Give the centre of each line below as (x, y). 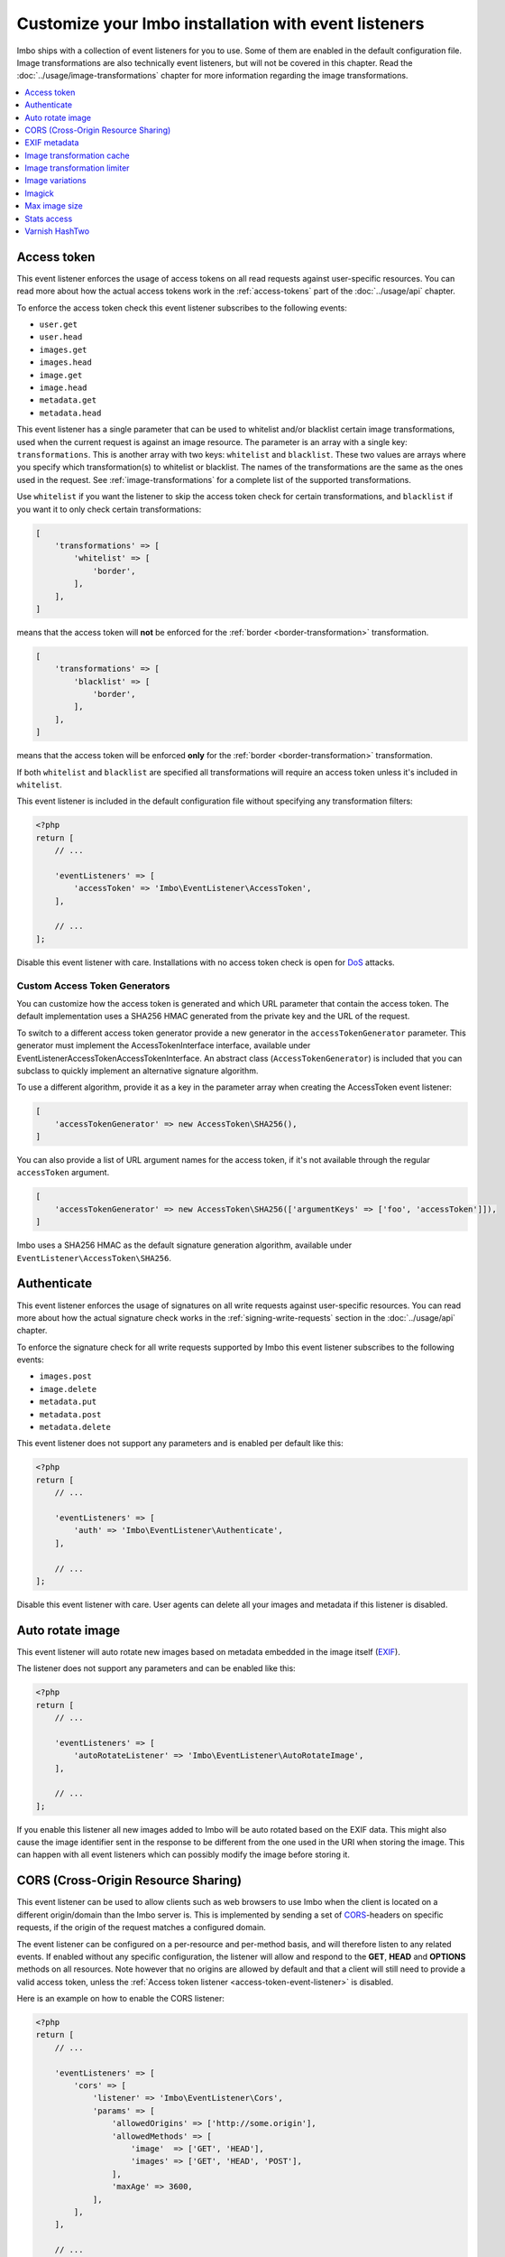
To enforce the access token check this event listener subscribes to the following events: (182, 308)
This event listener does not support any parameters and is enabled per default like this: (180, 1444)
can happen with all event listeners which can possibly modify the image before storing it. (184, 1854)
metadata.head (70, 413)
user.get (59, 325)
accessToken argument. (63, 1173)
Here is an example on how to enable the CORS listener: (121, 1999)
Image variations (55, 181)
